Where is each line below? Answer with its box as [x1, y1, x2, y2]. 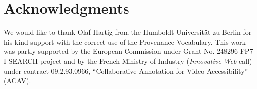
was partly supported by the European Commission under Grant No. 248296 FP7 [4, 46, 253, 56]
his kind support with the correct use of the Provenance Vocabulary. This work [4, 36, 246, 46]
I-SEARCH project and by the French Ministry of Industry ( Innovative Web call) [4, 55, 252, 66]
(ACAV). [4, 75, 31, 86]
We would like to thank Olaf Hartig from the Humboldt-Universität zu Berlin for [4, 27, 252, 37]
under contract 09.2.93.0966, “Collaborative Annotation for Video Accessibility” [4, 65, 248, 76]
